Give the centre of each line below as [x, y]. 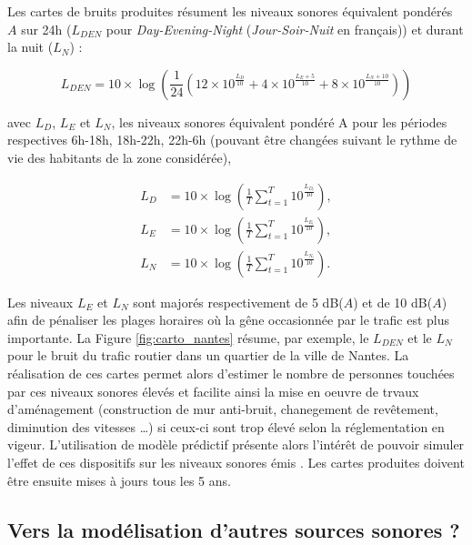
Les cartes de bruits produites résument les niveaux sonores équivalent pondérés [230, 11]
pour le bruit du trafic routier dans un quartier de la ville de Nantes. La [208, 355]
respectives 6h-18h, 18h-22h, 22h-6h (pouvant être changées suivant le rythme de [232, 140]
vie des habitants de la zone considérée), [120, 157]
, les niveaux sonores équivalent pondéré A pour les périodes [279, 121]
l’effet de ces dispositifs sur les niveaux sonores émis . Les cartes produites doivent [236, 462]
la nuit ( [30, 47]
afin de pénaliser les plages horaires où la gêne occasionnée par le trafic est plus [229, 320]
